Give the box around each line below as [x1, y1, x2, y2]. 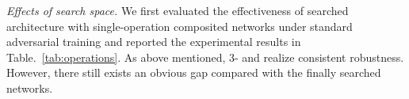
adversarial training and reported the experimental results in [6, 33, 301, 50]
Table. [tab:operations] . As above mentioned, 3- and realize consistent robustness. [6, 48, 404, 65]
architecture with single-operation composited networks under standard [6, 17, 353, 34]
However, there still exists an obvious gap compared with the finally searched [6, 64, 381, 81]
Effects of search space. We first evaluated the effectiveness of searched [6, 2, 349, 18]
